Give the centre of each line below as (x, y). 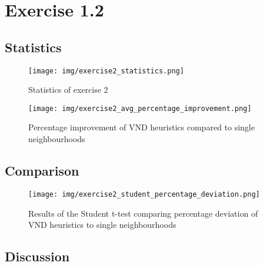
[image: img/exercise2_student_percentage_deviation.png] (144, 194)
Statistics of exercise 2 (68, 90)
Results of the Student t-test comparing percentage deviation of (143, 213)
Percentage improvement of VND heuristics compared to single (142, 127)
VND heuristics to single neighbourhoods (102, 225)
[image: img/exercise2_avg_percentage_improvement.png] (140, 108)
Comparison (42, 171)
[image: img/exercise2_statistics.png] (106, 71)
